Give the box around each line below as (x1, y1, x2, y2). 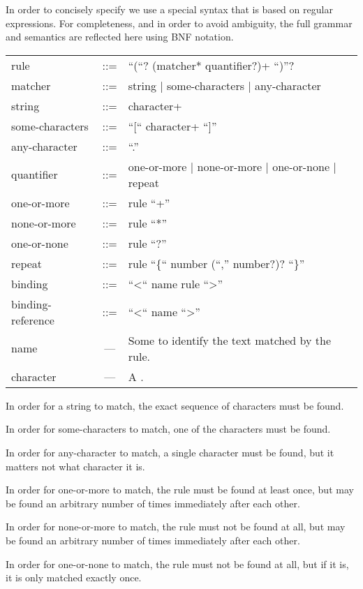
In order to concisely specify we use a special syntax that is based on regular (6, 2, 333, 16)
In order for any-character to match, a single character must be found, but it (6, 445, 334, 459)
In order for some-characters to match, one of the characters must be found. (6, 422, 331, 436)
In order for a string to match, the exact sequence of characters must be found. (6, 398, 344, 412)
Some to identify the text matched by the (128, 331, 332, 348)
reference (11, 311, 54, 328)
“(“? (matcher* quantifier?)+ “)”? (128, 57, 295, 73)
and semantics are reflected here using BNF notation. (6, 29, 234, 44)
